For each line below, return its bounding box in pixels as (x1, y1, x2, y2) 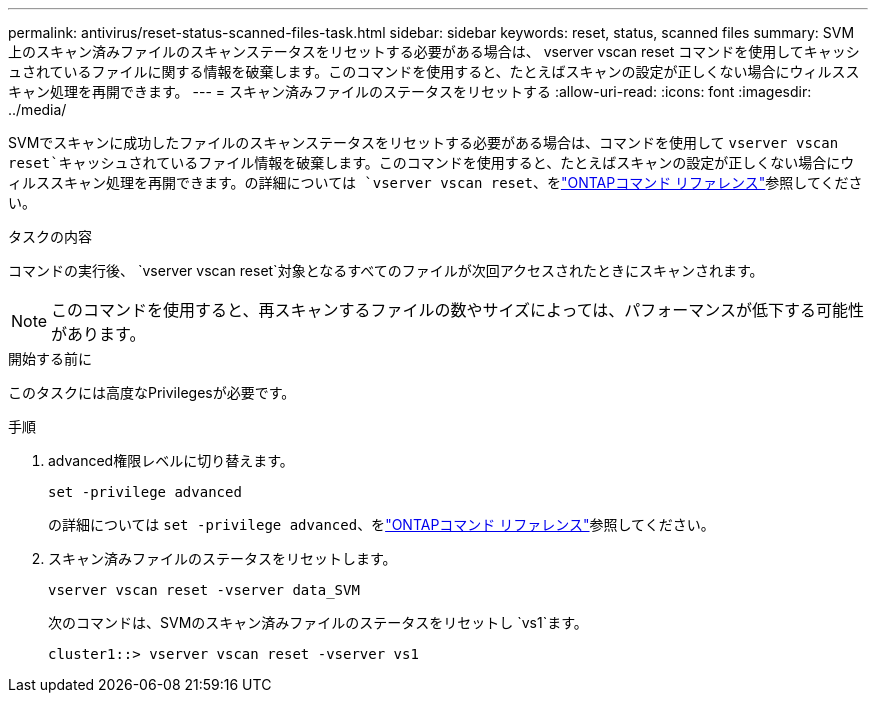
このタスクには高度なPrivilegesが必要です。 (8, 384, 296, 401)
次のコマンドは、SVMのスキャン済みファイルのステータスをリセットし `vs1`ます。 (48, 614, 588, 631)
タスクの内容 (8, 228, 92, 245)
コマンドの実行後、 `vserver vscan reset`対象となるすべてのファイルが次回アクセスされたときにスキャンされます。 (8, 262, 764, 279)
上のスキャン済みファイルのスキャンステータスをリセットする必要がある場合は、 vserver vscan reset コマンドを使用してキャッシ (8, 43, 860, 60)
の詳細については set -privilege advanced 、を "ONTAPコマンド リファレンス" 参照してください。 (48, 516, 715, 533)
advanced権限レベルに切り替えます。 (48, 452, 294, 469)
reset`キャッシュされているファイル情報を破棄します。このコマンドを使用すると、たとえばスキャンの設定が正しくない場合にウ (8, 155, 855, 171)
